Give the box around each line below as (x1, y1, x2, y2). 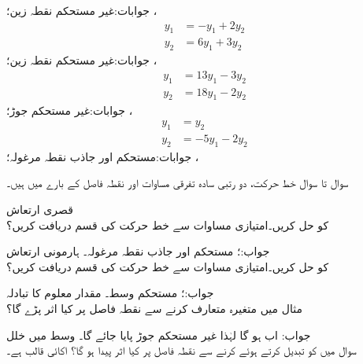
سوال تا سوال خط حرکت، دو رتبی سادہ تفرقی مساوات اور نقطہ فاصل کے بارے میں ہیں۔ (6, 175, 349, 191)
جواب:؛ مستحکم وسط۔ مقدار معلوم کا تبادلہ (6, 285, 214, 301)
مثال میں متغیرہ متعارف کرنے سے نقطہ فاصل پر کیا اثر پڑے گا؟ (6, 300, 302, 316)
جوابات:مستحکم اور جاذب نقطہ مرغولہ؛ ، (6, 148, 199, 164)
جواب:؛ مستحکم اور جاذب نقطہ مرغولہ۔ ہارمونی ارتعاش (6, 243, 270, 259)
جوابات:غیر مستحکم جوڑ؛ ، (6, 101, 133, 118)
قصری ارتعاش (6, 200, 73, 217)
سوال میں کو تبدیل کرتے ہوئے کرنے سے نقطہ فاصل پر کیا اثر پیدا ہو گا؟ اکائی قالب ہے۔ (6, 342, 357, 358)
